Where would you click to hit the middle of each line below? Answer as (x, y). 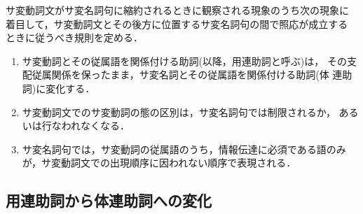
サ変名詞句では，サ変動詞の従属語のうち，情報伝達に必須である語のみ (184, 149)
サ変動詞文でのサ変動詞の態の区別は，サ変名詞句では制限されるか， (179, 112)
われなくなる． (96, 126)
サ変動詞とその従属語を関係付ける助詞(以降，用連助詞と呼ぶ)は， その (184, 60)
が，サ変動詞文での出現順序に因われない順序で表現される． (159, 163)
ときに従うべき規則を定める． (74, 37)
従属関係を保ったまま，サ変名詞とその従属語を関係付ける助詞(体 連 (187, 74)
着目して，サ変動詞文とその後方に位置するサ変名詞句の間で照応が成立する (177, 23)
